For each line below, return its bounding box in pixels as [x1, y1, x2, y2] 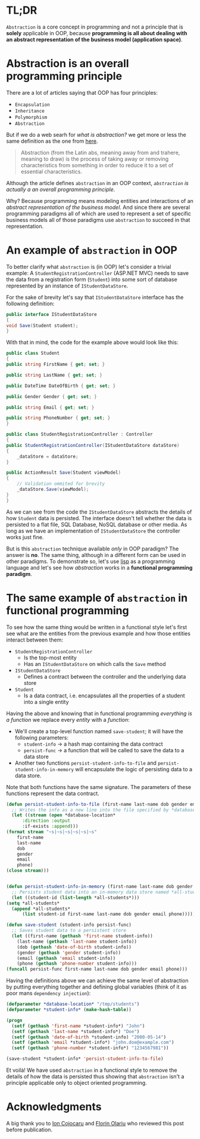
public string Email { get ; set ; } [6, 404, 95, 411]
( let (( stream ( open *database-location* [11, 812, 116, 818]
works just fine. [6, 533, 44, 540]
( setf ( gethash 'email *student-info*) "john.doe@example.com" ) [11, 1040, 174, 1046]
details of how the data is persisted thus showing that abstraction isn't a [6, 1073, 185, 1080]
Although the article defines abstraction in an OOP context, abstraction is [6, 179, 189, 186]
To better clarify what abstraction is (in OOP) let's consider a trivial [6, 263, 171, 270]
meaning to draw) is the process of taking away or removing [20, 155, 169, 162]
